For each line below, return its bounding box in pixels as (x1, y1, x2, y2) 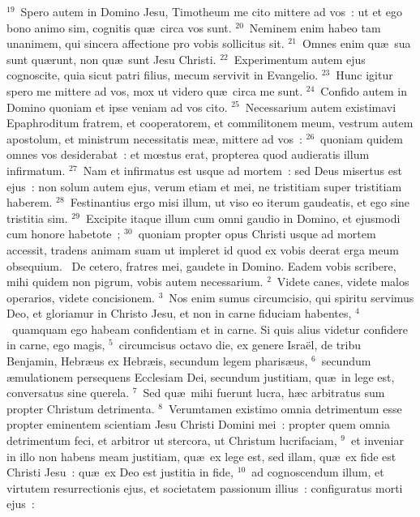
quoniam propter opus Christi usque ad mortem (138, 225, 376, 242)
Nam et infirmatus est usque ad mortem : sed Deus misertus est (83, 161, 402, 178)
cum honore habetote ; (6, 225, 121, 242)
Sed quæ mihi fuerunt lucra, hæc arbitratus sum (143, 384, 385, 401)
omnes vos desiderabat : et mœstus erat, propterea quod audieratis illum (6, 146, 370, 163)
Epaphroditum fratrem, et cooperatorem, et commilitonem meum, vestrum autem (6, 114, 414, 131)
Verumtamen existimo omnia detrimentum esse (168, 399, 402, 417)
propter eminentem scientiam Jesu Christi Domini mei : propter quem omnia (6, 416, 390, 433)
